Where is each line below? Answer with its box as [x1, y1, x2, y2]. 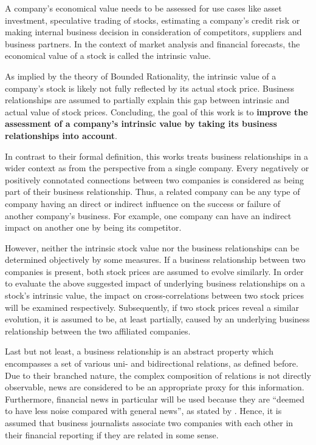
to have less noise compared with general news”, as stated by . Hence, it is [5, 404, 282, 417]
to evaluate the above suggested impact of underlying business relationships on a [5, 277, 306, 290]
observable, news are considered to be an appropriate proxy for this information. [5, 381, 304, 393]
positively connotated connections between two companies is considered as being [5, 173, 304, 186]
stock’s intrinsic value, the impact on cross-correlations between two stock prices [5, 289, 304, 302]
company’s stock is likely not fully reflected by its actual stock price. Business [5, 81, 295, 94]
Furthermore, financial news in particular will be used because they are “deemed [5, 392, 304, 405]
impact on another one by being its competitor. [5, 221, 182, 234]
